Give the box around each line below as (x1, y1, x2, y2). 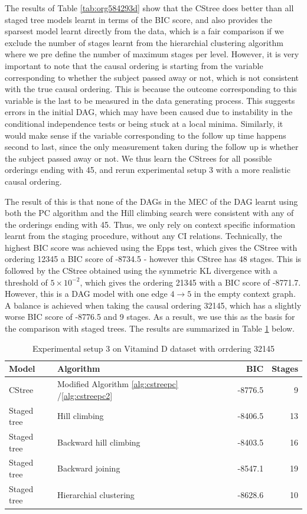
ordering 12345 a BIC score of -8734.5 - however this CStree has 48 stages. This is (5, 253, 302, 265)
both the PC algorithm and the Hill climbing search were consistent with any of (5, 207, 294, 219)
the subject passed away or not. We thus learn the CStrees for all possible (5, 152, 272, 164)
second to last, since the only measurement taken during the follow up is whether (5, 140, 299, 153)
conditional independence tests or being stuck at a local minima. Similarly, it (5, 117, 283, 129)
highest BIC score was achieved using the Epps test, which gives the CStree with (5, 241, 298, 253)
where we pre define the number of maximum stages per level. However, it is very (5, 48, 299, 60)
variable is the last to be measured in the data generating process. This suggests (5, 94, 295, 106)
